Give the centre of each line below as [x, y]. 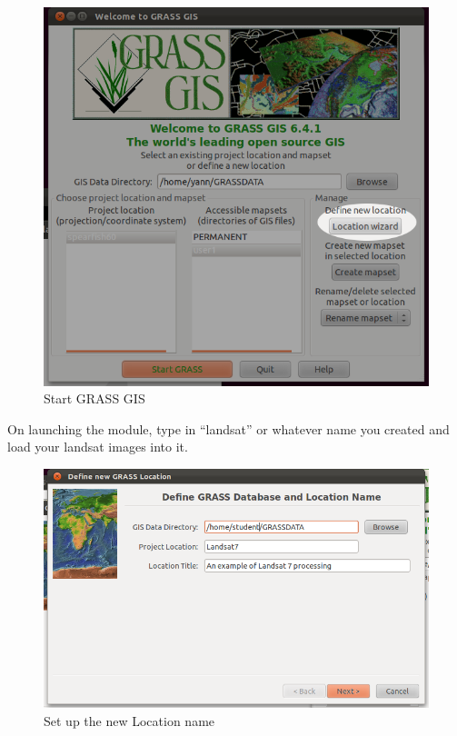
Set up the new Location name [129, 720]
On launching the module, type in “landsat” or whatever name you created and [228, 428]
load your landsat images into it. [98, 447]
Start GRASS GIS [94, 398]
